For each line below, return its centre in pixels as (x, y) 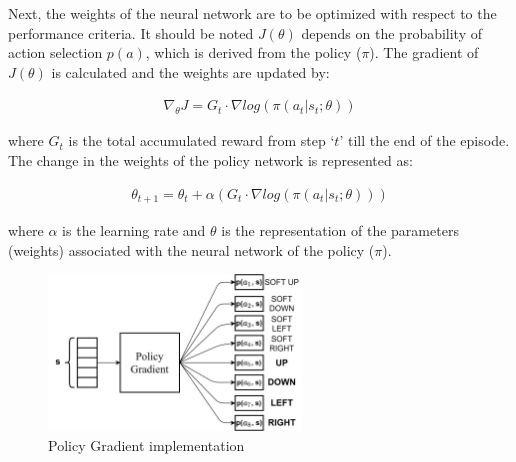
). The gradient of (424, 52)
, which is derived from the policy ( (253, 52)
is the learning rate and (134, 230)
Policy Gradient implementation (146, 444)
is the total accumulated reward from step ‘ (201, 140)
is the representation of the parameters (340, 230)
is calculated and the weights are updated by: (190, 71)
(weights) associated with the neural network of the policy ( (191, 249)
